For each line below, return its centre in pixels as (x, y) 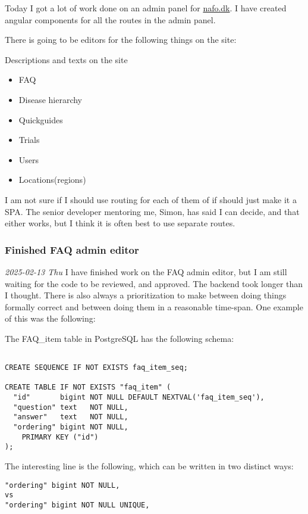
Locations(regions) (52, 180)
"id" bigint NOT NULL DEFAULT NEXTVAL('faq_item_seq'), (139, 398)
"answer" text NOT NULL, (71, 417)
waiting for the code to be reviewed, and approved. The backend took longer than (154, 283)
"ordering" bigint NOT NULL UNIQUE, (77, 505)
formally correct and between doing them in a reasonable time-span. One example (154, 306)
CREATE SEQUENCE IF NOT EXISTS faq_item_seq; (96, 368)
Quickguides (41, 119)
